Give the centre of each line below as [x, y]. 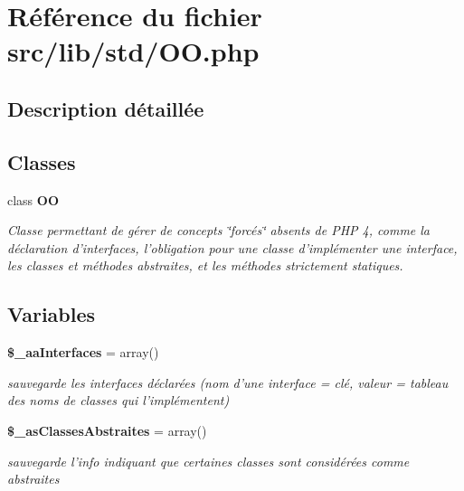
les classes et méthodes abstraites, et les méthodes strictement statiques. [205, 265]
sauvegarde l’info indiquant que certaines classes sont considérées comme [208, 461]
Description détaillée [106, 108]
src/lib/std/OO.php [133, 51]
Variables [52, 314]
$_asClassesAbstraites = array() [107, 430]
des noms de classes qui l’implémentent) [118, 400]
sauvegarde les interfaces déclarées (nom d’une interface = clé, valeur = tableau [228, 382]
